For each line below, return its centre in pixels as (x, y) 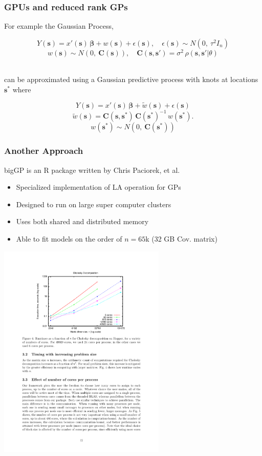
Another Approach (44, 151)
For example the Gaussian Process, (59, 26)
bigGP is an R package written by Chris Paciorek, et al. (92, 170)
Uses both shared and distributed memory (82, 221)
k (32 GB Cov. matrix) (181, 238)
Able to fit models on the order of (69, 238)
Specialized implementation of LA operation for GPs (99, 187)
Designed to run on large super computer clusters (94, 204)
